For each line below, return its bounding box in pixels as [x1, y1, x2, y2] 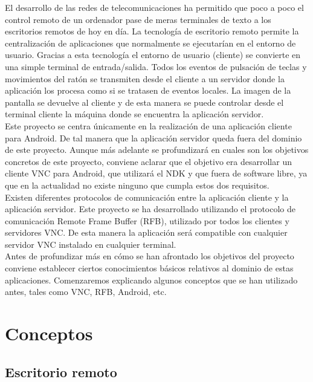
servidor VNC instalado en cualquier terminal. [5, 238, 176, 250]
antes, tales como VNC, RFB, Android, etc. [5, 285, 167, 298]
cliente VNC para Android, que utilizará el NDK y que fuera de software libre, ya [5, 167, 308, 180]
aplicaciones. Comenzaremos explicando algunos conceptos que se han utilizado [5, 273, 298, 286]
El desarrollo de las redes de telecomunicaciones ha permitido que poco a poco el [5, 1, 304, 13]
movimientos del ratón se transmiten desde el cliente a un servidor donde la [5, 72, 285, 85]
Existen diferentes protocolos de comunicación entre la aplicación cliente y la [5, 190, 289, 203]
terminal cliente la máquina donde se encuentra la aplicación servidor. [5, 108, 264, 120]
